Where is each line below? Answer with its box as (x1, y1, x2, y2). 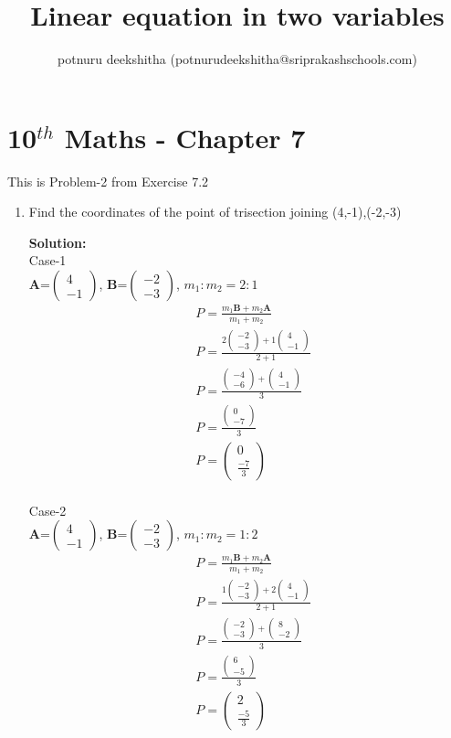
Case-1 (28, 251, 67, 270)
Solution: (28, 232, 87, 251)
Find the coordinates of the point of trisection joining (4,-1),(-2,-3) (28, 202, 402, 221)
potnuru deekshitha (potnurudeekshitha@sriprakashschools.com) (58, 49, 417, 69)
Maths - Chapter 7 (64, 118, 306, 155)
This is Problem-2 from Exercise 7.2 (7, 171, 209, 190)
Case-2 (28, 500, 67, 519)
